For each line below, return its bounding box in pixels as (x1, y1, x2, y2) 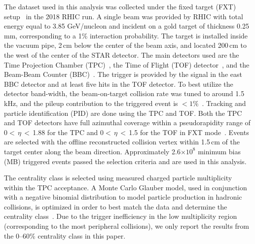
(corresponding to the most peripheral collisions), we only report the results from (4, 221, 250, 231)
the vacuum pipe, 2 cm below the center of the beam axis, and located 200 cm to (4, 40, 247, 50)
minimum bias (198, 146, 241, 156)
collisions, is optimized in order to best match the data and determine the (4, 201, 227, 211)
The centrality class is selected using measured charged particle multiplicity (4, 173, 232, 183)
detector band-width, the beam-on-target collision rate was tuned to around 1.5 (4, 88, 245, 99)
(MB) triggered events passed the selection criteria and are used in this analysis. (4, 156, 247, 166)
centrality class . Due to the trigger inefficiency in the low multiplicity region (4, 211, 237, 221)
